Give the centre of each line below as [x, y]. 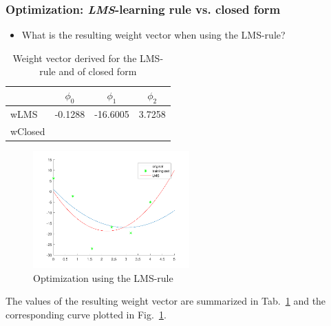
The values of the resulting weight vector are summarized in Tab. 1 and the [166, 301]
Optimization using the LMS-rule [103, 277]
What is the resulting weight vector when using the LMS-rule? [153, 35]
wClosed [28, 131]
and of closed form [98, 71]
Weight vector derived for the [75, 58]
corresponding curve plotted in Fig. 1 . [86, 315]
